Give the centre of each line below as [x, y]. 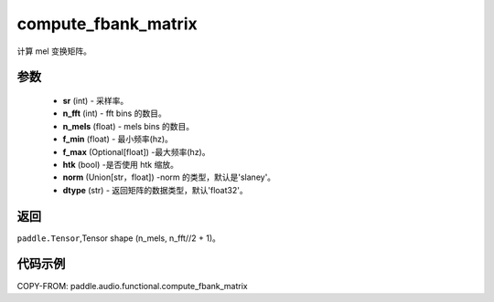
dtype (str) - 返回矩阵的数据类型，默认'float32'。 [155, 190]
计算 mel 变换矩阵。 [54, 51]
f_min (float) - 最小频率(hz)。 [118, 139]
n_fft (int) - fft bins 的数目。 [114, 113]
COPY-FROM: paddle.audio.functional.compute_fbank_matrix [132, 286]
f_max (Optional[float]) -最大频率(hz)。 [136, 151]
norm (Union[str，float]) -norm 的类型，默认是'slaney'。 [169, 177]
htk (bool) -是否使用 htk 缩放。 [120, 164]
